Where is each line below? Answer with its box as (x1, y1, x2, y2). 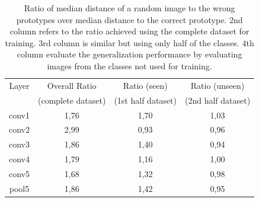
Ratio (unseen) (190, 79, 245, 91)
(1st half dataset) (114, 94, 177, 106)
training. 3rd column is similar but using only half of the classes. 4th (5, 36, 254, 49)
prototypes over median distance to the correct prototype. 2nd (16, 13, 243, 25)
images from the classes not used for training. (47, 59, 212, 72)
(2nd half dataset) (184, 94, 251, 106)
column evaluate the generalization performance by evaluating (17, 48, 242, 60)
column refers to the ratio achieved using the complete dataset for (9, 25, 250, 37)
